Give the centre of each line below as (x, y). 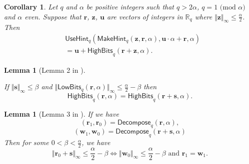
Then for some (26, 142)
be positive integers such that (130, 6)
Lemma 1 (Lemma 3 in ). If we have (61, 114)
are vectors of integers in (145, 16)
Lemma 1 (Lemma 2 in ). (45, 70)
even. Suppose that (53, 16)
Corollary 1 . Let (31, 6)
